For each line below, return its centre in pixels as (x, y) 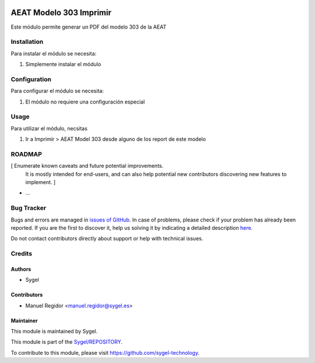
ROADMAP (26, 154)
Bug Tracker (29, 208)
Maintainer (24, 320)
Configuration (31, 79)
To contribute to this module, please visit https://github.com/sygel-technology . (105, 352)
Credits (21, 254)
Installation (27, 42)
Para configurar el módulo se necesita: (57, 91)
